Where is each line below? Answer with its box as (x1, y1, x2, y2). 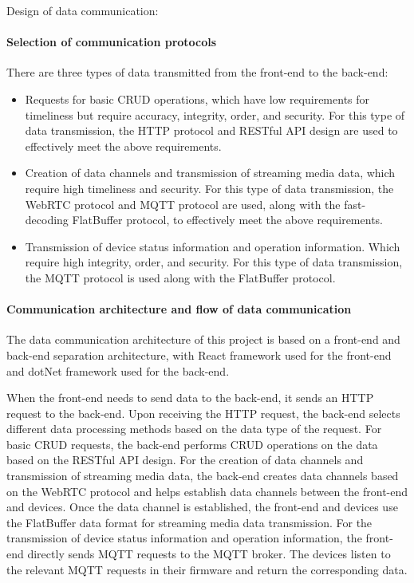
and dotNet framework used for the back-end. (6, 362, 230, 379)
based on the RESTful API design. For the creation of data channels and (6, 451, 364, 468)
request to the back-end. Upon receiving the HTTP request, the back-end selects (6, 404, 400, 421)
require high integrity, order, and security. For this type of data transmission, (25, 254, 403, 270)
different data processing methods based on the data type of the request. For (6, 420, 382, 437)
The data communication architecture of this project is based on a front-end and (6, 331, 400, 348)
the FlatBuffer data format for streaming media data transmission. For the (6, 514, 373, 530)
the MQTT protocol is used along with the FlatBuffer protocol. (25, 269, 336, 286)
